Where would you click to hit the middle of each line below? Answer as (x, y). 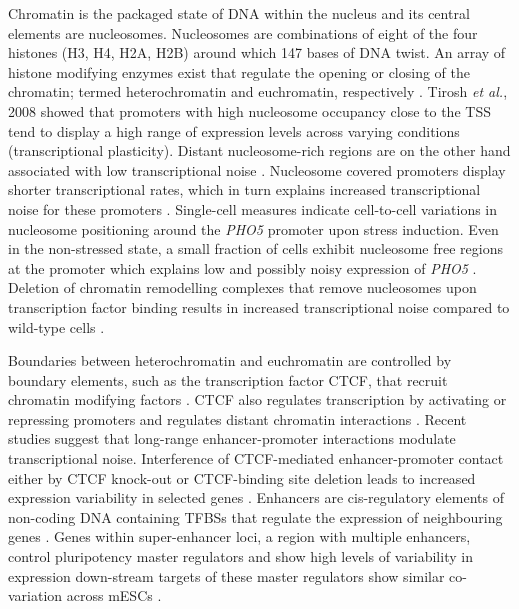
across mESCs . (114, 595)
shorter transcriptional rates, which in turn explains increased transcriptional (244, 189)
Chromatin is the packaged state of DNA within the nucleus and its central (239, 13)
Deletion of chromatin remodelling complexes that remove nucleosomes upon (242, 287)
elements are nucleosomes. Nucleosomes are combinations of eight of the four (243, 32)
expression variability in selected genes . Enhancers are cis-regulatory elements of (256, 497)
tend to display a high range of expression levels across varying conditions (234, 130)
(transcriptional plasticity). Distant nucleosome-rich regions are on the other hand (259, 150)
